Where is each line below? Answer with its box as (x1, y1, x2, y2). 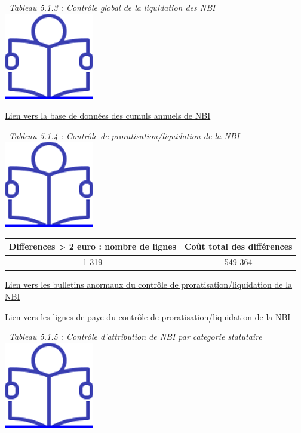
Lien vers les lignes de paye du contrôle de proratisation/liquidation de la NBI (5, 310, 291, 323)
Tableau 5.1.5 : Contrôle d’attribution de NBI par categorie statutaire (9, 330, 262, 343)
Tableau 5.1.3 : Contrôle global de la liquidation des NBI (9, 1, 216, 13)
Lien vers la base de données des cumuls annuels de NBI (5, 109, 211, 122)
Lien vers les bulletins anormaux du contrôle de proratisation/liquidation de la (5, 278, 293, 291)
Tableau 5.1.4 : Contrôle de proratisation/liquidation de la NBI (9, 129, 239, 142)
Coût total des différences (184, 240, 293, 253)
